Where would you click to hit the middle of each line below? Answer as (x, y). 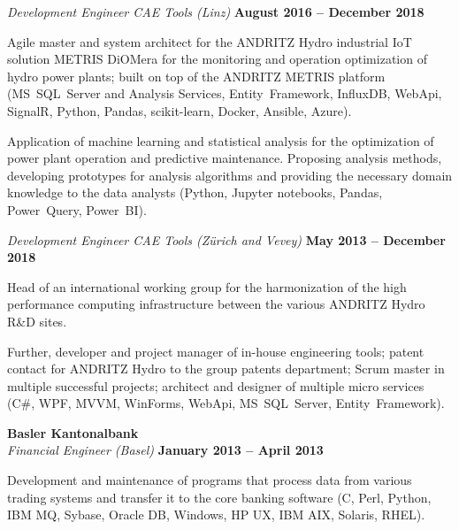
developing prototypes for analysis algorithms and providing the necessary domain (230, 175)
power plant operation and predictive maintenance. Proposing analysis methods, (225, 158)
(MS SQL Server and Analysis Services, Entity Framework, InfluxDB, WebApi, (225, 93)
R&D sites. (37, 321)
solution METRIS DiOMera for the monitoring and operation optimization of (217, 59)
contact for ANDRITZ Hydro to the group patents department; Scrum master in (226, 369)
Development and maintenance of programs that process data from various (210, 480)
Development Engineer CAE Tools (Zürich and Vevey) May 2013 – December (226, 239)
